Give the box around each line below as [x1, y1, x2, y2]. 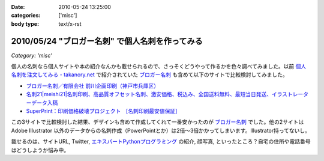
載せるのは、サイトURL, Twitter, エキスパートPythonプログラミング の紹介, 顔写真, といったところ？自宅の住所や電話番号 [11, 138, 311, 145]
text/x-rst [58, 20, 82, 27]
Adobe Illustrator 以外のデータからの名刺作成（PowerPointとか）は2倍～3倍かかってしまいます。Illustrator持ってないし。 [11, 127, 311, 134]
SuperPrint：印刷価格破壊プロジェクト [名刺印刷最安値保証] [26, 108, 178, 115]
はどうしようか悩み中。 [11, 146, 69, 153]
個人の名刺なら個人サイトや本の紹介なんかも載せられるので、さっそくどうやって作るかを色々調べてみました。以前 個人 [11, 63, 307, 70]
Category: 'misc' [11, 52, 52, 59]
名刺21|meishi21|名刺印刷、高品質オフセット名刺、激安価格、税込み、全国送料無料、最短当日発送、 [26, 91, 272, 98]
